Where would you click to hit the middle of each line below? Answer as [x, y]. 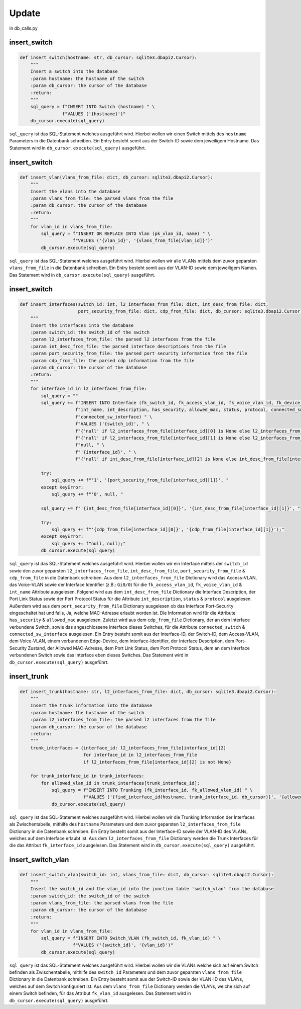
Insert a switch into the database [74, 71]
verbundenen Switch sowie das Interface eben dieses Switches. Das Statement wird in [99, 655]
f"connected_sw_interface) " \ [114, 417]
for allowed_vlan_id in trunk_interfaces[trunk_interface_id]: [120, 783]
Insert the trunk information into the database [91, 706]
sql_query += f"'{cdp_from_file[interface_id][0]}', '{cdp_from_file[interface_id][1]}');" [168, 529]
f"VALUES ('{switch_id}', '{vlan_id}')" [123, 945]
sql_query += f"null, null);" [89, 543]
